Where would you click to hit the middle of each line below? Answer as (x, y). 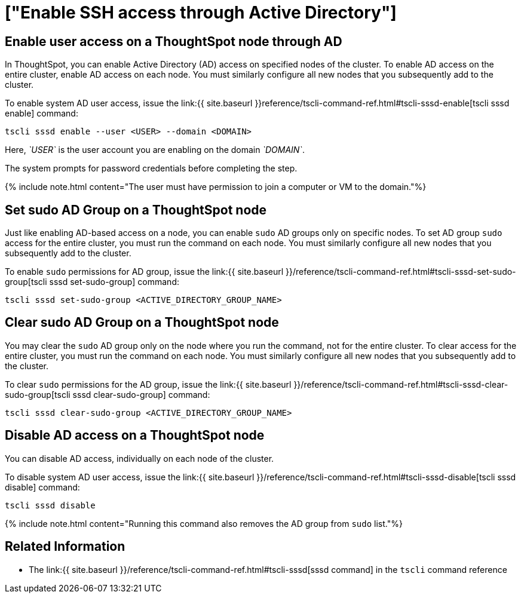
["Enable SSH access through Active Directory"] (201, 13)
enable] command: (42, 114)
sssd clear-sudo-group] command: (141, 394)
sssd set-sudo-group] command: (114, 282)
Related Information (65, 547)
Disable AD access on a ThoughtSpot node (135, 436)
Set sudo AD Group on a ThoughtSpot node (136, 210)
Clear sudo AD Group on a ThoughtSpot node (142, 323)
